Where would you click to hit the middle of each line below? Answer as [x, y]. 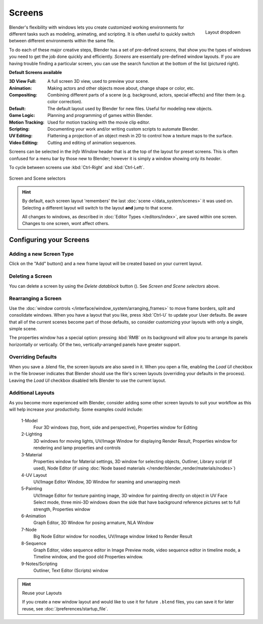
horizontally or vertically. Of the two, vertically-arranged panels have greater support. [95, 344]
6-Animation [34, 516]
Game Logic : [22, 115]
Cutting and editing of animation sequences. [92, 142]
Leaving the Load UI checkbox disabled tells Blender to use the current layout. [88, 380]
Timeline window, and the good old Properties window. [88, 557]
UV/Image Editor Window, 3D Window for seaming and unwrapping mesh [107, 482]
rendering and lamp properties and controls [77, 448]
